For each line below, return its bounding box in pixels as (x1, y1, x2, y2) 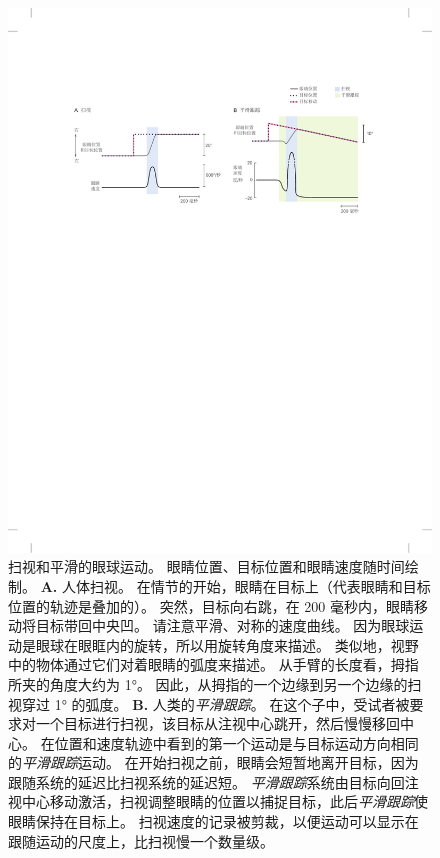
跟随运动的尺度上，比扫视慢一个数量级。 (8, 830, 274, 851)
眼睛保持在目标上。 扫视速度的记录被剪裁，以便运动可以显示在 (8, 811, 419, 832)
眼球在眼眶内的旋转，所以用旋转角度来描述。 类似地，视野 (35, 634, 419, 655)
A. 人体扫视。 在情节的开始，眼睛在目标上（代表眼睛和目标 (40, 575, 431, 596)
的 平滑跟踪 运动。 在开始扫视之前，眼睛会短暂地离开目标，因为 (8, 752, 419, 773)
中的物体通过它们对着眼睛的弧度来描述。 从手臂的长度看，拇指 (8, 654, 419, 675)
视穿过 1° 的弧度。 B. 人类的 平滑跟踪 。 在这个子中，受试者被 (8, 693, 410, 714)
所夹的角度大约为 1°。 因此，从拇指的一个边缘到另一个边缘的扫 (8, 673, 422, 694)
